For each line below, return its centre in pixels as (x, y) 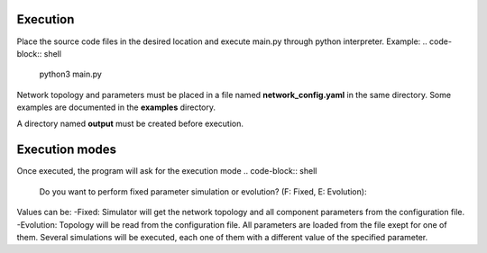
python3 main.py (71, 74)
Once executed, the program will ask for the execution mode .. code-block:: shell (167, 171)
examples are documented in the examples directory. (116, 107)
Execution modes (67, 150)
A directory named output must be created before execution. (130, 124)
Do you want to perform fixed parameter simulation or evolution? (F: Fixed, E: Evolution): (203, 191)
